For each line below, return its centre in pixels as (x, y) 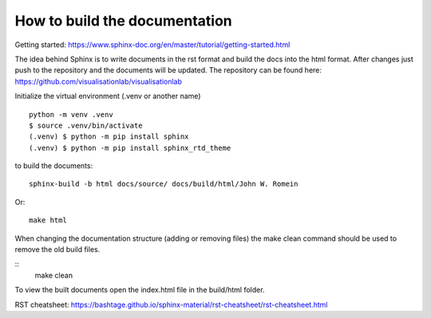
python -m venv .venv (71, 114)
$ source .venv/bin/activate (86, 125)
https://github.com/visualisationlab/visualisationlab (99, 81)
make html (48, 220)
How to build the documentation (124, 21)
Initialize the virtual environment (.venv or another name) (108, 96)
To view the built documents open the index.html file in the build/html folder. (140, 290)
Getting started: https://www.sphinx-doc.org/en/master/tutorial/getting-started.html (152, 45)
